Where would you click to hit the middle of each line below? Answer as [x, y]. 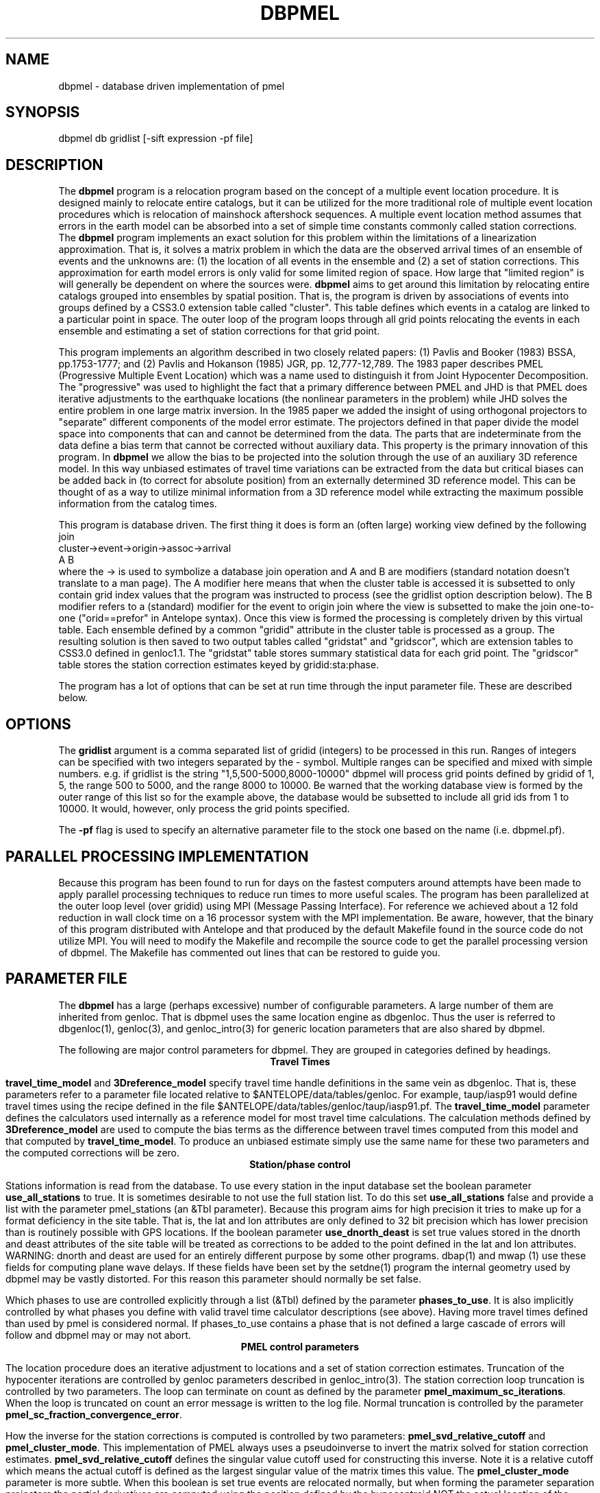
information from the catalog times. [138, 504]
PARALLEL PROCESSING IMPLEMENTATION [157, 856]
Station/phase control [300, 1164]
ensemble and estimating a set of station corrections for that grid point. [219, 331]
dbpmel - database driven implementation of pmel [172, 86]
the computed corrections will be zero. [93, 1152]
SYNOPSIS [43, 112]
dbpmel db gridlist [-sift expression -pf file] [156, 138]
